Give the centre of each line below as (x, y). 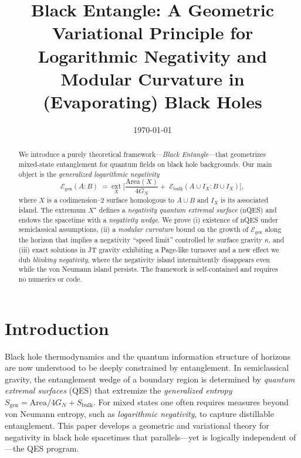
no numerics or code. (50, 278)
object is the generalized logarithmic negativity (89, 174)
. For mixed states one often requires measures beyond (191, 401)
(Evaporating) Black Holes (153, 101)
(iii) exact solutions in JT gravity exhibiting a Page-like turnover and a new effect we (149, 249)
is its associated (244, 200)
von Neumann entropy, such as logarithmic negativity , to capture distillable (139, 414)
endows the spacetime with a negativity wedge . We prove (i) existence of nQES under (148, 219)
